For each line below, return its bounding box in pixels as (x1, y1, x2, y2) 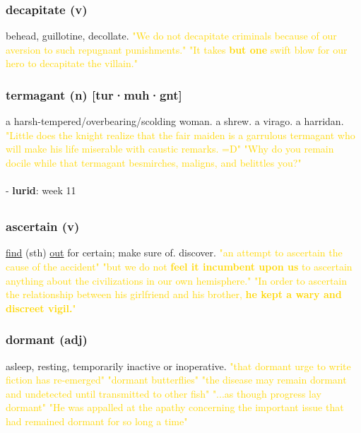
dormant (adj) (6, 331, 88, 348)
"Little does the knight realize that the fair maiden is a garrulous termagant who (6, 127, 355, 142)
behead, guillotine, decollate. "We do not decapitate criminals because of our (6, 28, 337, 43)
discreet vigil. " (6, 300, 76, 315)
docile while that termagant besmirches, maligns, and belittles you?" (6, 155, 302, 170)
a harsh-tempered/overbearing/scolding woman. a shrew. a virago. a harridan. (6, 114, 344, 129)
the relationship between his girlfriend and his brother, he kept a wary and (6, 287, 342, 302)
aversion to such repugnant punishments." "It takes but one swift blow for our (6, 42, 348, 57)
